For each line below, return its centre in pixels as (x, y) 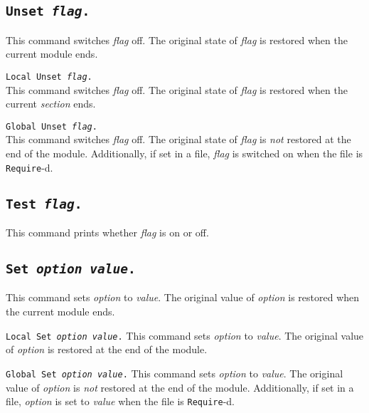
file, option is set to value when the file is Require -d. (120, 401)
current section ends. (51, 104)
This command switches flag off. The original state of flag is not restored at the (178, 139)
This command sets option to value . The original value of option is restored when (183, 297)
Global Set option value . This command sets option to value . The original (175, 373)
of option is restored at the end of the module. (107, 349)
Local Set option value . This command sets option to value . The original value (185, 335)
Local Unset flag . (49, 77)
